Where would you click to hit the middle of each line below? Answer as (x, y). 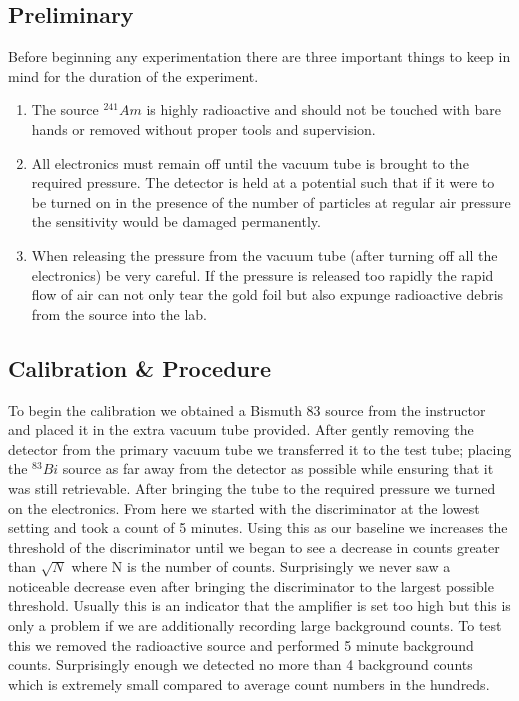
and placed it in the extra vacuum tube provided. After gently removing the (241, 429)
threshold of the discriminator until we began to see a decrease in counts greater (254, 546)
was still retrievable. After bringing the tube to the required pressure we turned (252, 487)
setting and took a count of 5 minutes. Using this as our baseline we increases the (258, 527)
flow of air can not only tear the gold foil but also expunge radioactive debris (267, 294)
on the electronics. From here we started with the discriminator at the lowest (244, 507)
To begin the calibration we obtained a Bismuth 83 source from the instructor (247, 409)
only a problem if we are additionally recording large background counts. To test (255, 625)
